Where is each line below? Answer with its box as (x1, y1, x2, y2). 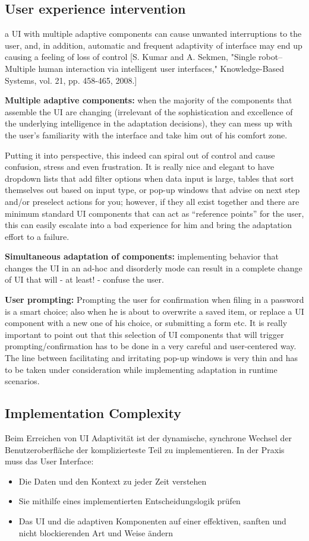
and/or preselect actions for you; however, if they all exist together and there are (5, 195, 299, 207)
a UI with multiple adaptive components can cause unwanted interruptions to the (5, 27, 302, 40)
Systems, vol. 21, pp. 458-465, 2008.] (5, 74, 137, 86)
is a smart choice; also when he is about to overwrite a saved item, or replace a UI (5, 305, 304, 317)
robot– (258, 50, 283, 63)
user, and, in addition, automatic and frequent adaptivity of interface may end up (5, 39, 302, 51)
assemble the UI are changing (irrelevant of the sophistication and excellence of (5, 105, 293, 118)
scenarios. (5, 375, 40, 387)
